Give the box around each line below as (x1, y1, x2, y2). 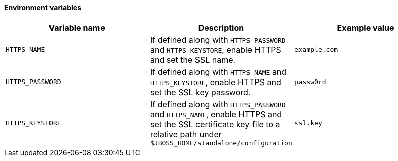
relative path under (150, 129, 222, 139)
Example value (337, 22, 394, 33)
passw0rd (294, 78, 326, 86)
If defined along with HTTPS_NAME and (150, 66, 287, 77)
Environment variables (4, 3, 81, 12)
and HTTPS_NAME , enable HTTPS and (150, 109, 282, 119)
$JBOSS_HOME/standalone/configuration (150, 139, 292, 147)
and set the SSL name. (150, 54, 236, 65)
